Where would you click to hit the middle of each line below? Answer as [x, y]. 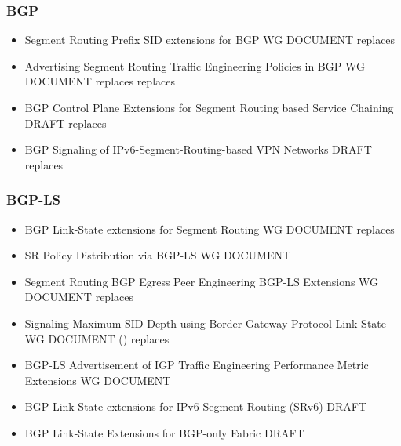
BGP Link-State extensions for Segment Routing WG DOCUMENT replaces [210, 228]
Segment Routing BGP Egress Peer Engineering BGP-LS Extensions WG [202, 281]
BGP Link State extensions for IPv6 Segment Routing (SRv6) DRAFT [196, 406]
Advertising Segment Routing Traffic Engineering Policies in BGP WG [195, 65]
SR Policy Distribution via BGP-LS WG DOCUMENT [158, 255]
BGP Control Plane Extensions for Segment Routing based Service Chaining [209, 107]
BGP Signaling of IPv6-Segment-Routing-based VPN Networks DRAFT [198, 149]
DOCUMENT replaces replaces [100, 81]
